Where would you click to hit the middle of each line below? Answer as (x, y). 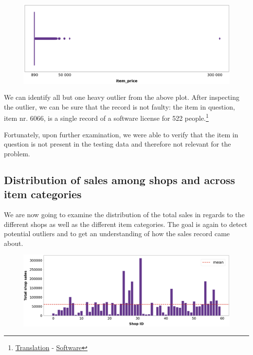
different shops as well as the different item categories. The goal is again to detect (126, 224)
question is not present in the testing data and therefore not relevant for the (117, 144)
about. (14, 243)
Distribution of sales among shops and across (120, 179)
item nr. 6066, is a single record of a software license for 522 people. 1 (106, 117)
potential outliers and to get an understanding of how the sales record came (117, 234)
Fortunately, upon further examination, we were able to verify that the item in (121, 134)
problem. (17, 153)
